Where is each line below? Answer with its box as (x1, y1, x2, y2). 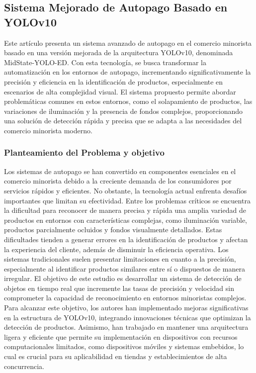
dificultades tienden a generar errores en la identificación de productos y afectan (4, 234, 248, 244)
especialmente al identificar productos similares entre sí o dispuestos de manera (4, 263, 245, 274)
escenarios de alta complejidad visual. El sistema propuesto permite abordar (4, 86, 236, 96)
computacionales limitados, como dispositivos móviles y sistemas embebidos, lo (4, 341, 244, 352)
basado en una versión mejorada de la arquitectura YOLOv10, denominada (4, 47, 233, 58)
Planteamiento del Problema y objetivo (4, 146, 165, 159)
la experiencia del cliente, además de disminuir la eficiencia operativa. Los (4, 244, 229, 254)
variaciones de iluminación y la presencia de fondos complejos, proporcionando (4, 105, 243, 116)
